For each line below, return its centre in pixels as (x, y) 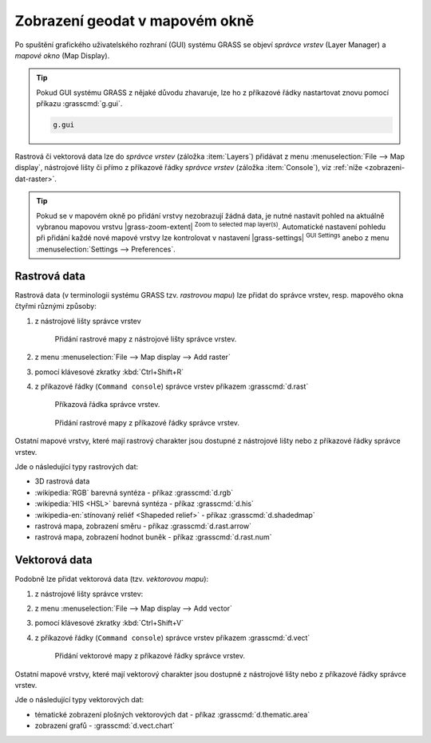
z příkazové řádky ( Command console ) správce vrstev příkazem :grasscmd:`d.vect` (172, 638)
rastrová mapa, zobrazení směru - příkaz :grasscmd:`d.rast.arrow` (143, 526)
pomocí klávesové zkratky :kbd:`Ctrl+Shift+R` (109, 372)
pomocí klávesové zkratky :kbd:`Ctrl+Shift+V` (109, 623)
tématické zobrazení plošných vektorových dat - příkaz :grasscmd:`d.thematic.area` (172, 714)
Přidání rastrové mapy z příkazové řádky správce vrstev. (147, 422)
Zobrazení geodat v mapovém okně (134, 21)
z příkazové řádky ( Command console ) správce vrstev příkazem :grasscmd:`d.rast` (172, 386)
